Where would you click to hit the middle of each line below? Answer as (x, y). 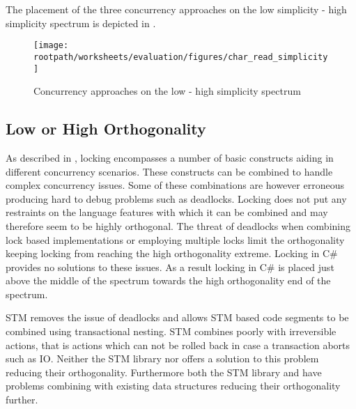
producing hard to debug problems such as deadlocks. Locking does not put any (176, 198)
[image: (51, 46)
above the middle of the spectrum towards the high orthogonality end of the (168, 280)
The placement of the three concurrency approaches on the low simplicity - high (176, 9)
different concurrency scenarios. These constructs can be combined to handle (169, 171)
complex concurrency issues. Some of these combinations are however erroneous (175, 185)
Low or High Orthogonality (106, 129)
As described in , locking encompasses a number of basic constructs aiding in (170, 157)
